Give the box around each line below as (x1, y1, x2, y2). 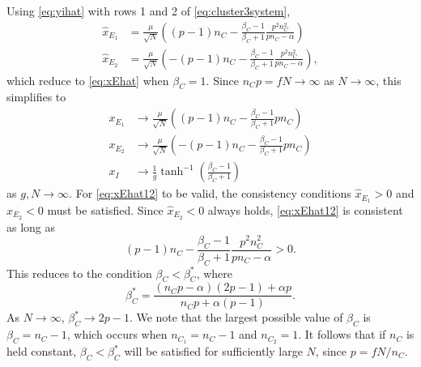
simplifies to (6, 88, 66, 105)
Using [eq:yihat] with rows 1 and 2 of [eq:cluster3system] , (6, 2, 291, 19)
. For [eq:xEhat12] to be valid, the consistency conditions (69, 185, 351, 202)
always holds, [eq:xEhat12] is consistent (207, 202, 403, 218)
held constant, (6, 343, 77, 360)
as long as (6, 218, 56, 235)
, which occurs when (66, 326, 168, 343)
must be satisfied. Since (47, 202, 164, 218)
